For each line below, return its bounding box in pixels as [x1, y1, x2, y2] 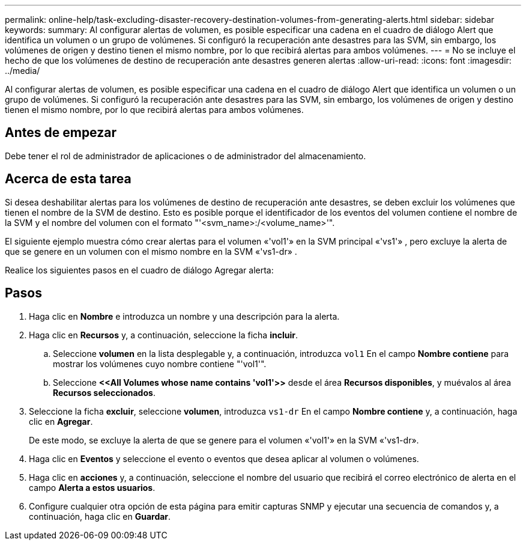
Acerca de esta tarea [5, 171, 131, 187]
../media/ [5, 65, 40, 76]
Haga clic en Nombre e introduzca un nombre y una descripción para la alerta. [29, 311, 340, 321]
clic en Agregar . [29, 416, 93, 427]
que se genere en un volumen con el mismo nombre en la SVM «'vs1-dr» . [5, 246, 297, 257]
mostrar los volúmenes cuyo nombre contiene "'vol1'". [53, 358, 267, 369]
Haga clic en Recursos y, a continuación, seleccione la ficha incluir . [29, 329, 298, 340]
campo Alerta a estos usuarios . [29, 482, 156, 493]
